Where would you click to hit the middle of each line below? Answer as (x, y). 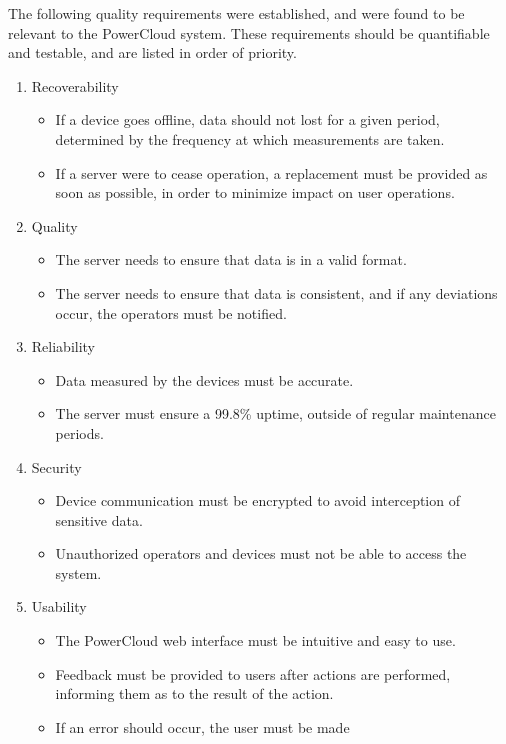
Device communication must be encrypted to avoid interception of (257, 500)
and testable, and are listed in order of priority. (152, 52)
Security (56, 466)
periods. (79, 432)
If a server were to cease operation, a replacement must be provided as (271, 172)
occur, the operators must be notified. (171, 312)
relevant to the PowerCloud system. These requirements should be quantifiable (249, 32)
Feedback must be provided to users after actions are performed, (253, 673)
